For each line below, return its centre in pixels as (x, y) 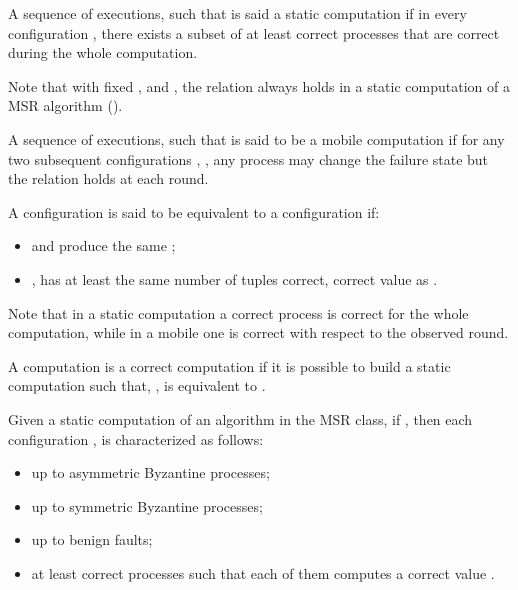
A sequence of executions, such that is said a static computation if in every (237, 13)
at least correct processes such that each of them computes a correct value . (263, 572)
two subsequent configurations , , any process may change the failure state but (248, 158)
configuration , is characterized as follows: (136, 438)
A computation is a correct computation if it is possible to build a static (229, 365)
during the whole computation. (103, 52)
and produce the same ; (103, 245)
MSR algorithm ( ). (65, 105)
